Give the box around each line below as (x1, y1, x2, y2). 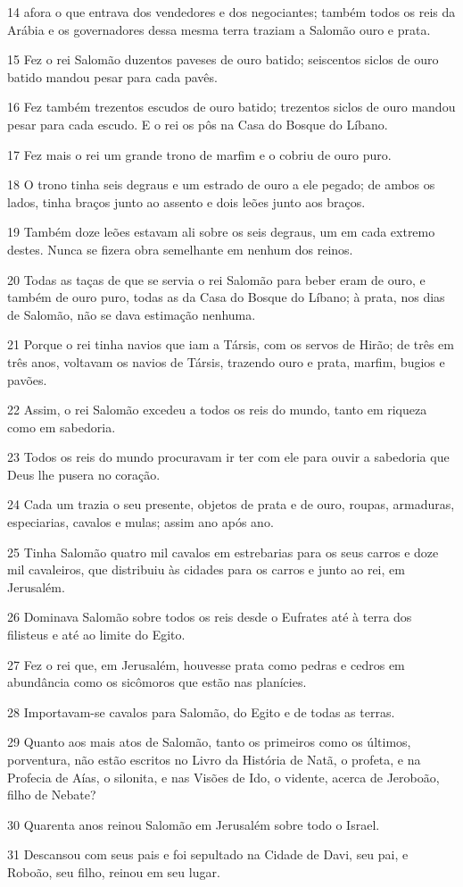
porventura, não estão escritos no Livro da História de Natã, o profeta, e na (7, 750, 421, 768)
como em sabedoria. (7, 417, 116, 436)
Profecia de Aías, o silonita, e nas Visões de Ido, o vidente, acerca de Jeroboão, (7, 767, 440, 786)
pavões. (7, 370, 47, 389)
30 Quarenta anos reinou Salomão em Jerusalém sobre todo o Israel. (7, 815, 380, 833)
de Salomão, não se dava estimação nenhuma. (7, 305, 256, 323)
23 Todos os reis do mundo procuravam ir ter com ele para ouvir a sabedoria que (7, 448, 450, 466)
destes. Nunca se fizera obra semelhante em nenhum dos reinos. (7, 239, 353, 258)
